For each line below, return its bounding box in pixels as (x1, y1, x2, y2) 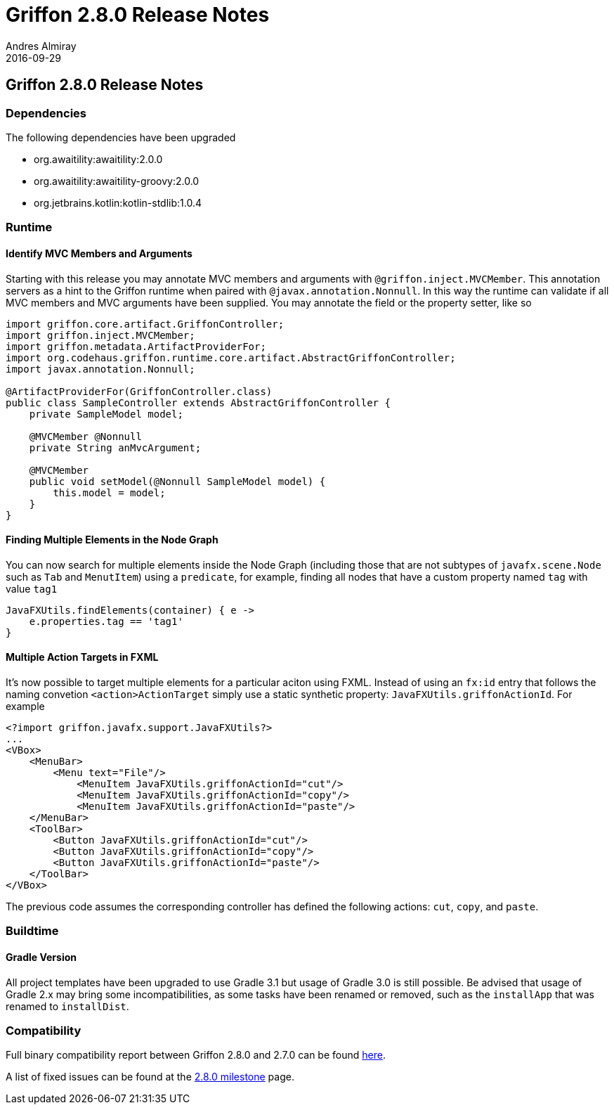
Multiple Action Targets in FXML (6, 651, 159, 664)
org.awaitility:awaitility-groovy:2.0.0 (34, 174, 200, 187)
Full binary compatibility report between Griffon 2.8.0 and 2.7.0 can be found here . (6, 1049, 386, 1061)
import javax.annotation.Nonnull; (6, 363, 195, 375)
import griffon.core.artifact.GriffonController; (6, 318, 285, 330)
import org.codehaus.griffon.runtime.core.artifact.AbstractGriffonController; (6, 351, 456, 363)
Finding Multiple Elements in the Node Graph (6, 534, 218, 546)
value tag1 (6, 582, 58, 595)
